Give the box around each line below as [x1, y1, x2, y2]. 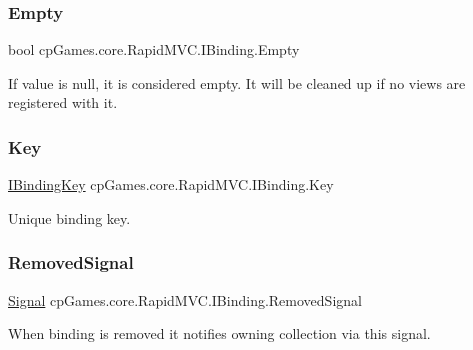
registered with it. [8, 92, 118, 113]
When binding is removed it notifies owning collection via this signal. [8, 323, 431, 344]
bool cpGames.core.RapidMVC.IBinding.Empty [8, 39, 300, 60]
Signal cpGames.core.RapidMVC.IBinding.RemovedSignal [8, 289, 362, 310]
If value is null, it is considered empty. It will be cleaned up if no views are [8, 72, 466, 93]
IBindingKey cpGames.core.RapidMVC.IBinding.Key [8, 174, 334, 195]
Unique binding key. [8, 207, 131, 228]
